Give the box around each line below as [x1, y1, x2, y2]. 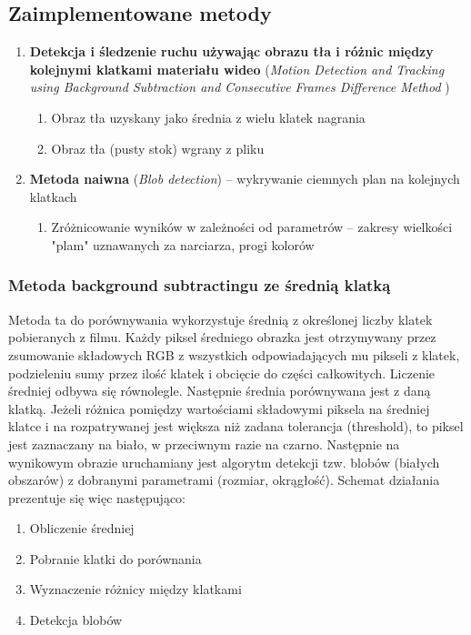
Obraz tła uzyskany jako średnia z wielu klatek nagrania [51, 107, 366, 126]
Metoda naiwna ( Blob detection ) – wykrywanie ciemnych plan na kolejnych [29, 169, 460, 188]
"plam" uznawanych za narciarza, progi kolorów [51, 235, 315, 254]
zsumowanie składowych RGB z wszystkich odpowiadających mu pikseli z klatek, [8, 345, 460, 364]
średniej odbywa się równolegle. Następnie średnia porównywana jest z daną [8, 381, 431, 400]
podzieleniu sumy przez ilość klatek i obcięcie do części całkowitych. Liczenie [8, 363, 436, 382]
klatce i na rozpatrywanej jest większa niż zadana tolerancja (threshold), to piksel [8, 417, 464, 436]
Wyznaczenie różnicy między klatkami [29, 580, 242, 599]
